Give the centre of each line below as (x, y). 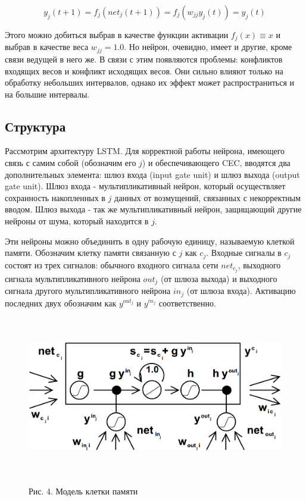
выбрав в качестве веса (47, 47)
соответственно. (187, 303)
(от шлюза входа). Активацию (241, 291)
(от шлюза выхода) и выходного (219, 278)
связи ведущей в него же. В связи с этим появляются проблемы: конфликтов (144, 59)
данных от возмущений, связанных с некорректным (208, 197)
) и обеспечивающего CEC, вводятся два (216, 163)
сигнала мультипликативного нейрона (73, 278)
